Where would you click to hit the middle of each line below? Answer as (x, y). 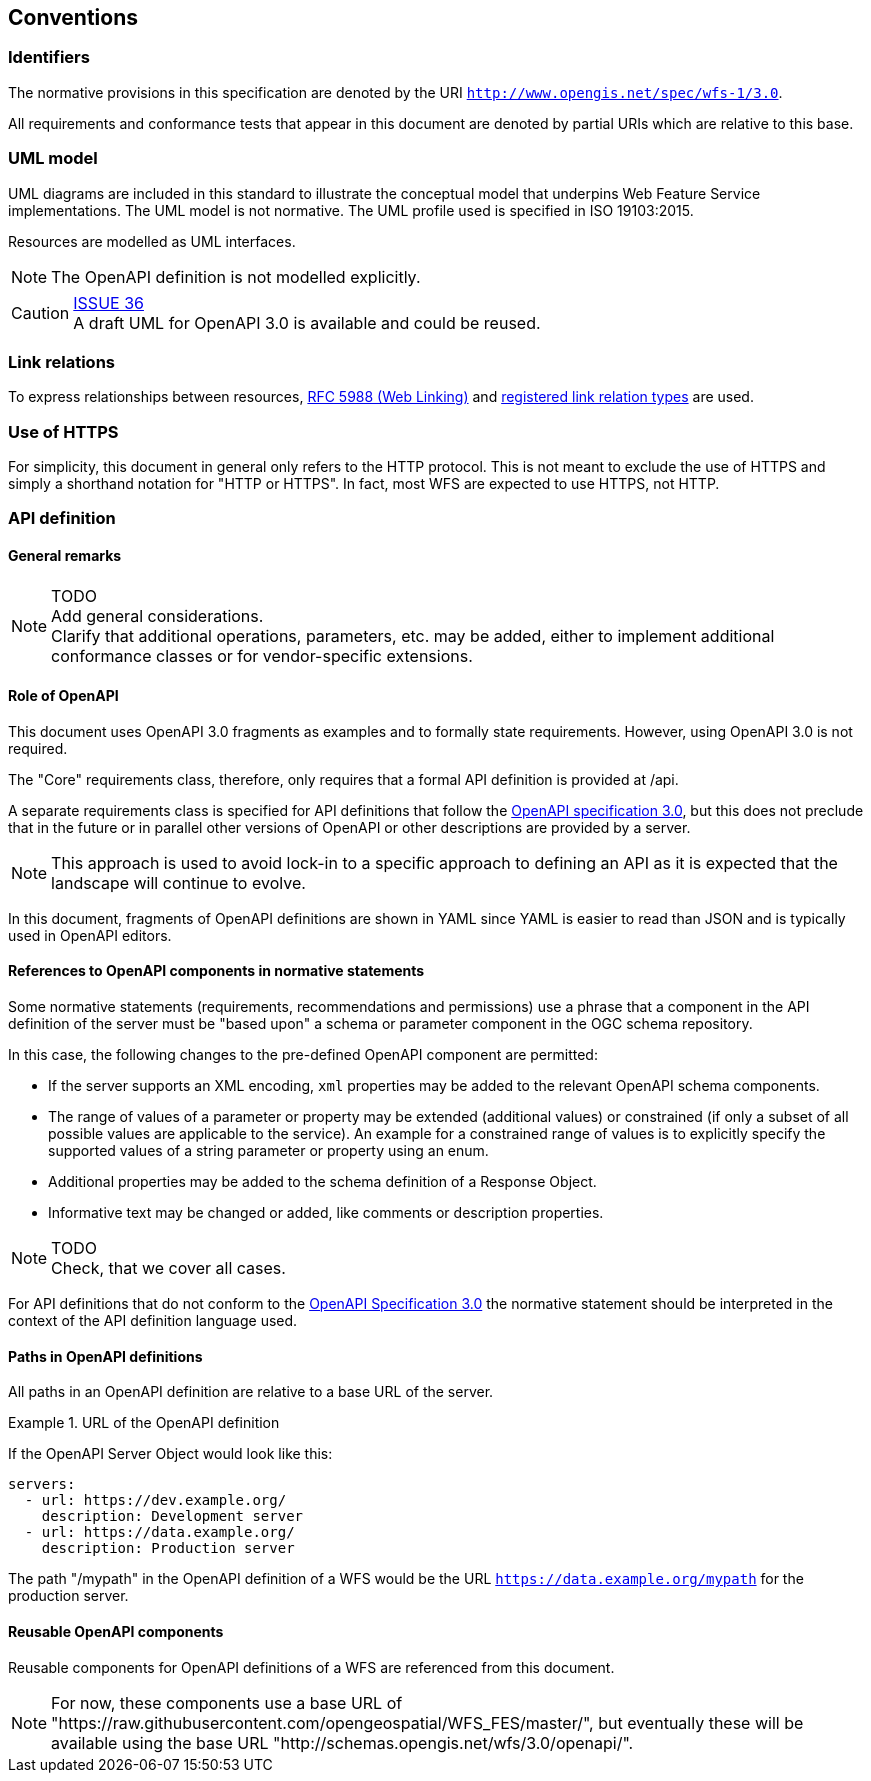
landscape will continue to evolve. (178, 882)
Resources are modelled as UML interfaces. (152, 241)
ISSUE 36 (108, 302)
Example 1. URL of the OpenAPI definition (144, 1423)
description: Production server (168, 1548)
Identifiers (49, 57)
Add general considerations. (157, 615)
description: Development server (172, 1516)
